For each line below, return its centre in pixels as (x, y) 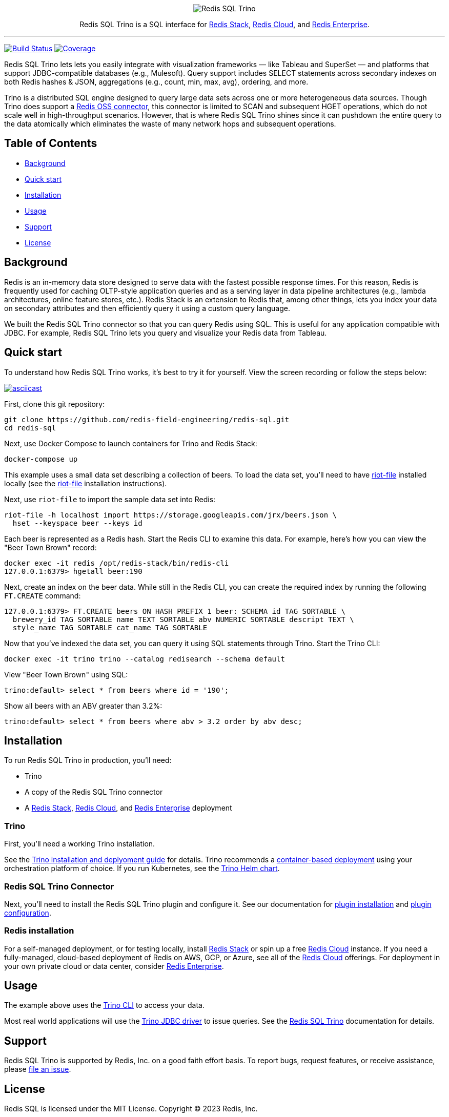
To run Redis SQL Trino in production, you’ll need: (88, 760)
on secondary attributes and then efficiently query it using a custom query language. (147, 308)
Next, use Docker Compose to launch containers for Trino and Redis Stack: (131, 443)
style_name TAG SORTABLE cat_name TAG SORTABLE (110, 627)
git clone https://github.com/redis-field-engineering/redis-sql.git (147, 419)
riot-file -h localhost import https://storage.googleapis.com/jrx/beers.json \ (171, 515)
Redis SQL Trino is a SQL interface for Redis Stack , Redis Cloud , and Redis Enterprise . (224, 24)
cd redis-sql (30, 428)
